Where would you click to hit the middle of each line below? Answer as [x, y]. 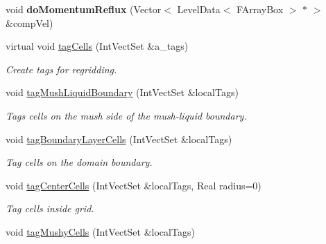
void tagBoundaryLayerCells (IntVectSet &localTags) [119, 139]
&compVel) [29, 22]
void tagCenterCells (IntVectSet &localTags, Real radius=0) [134, 185]
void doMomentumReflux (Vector [84, 9]
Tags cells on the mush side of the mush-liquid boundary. [126, 115]
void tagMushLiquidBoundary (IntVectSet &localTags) [122, 92]
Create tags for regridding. [61, 69]
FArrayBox [260, 9]
